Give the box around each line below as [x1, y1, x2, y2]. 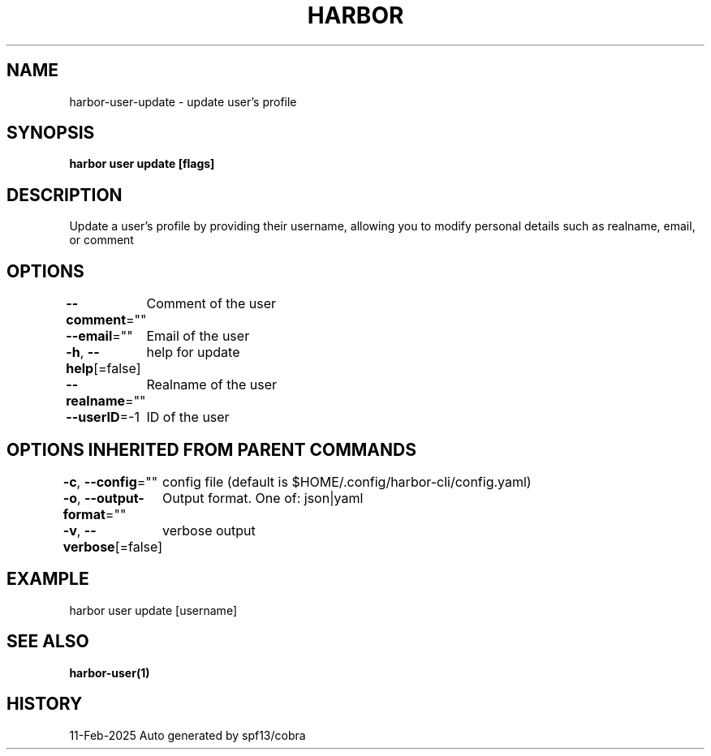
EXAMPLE [6, 569, 89, 590]
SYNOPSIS [6, 122, 95, 144]
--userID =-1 [66, 409, 140, 426]
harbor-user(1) [69, 665, 150, 680]
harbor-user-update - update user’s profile [69, 94, 297, 109]
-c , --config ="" [62, 473, 158, 490]
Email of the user [146, 328, 250, 345]
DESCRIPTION [6, 184, 123, 205]
